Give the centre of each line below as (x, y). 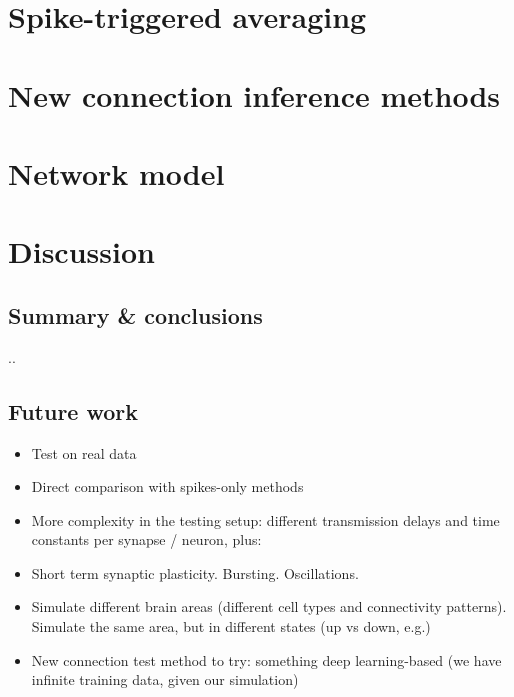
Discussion (81, 251)
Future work (73, 410)
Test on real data (84, 452)
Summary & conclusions (135, 314)
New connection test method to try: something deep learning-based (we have (266, 659)
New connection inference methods (254, 94)
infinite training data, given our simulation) (165, 679)
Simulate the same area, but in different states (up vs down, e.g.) (231, 626)
